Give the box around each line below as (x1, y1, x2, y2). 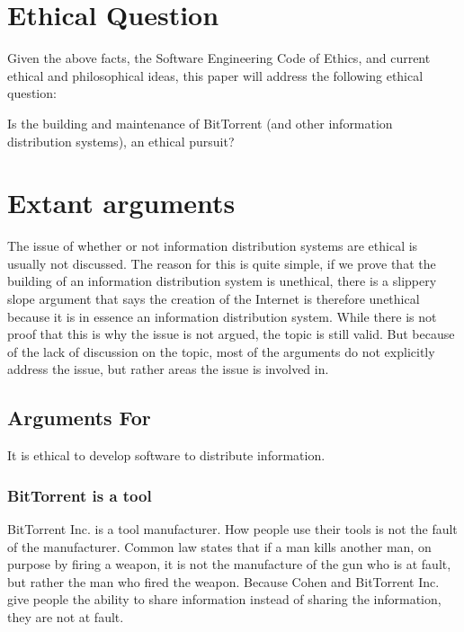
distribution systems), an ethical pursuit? (7, 131, 235, 150)
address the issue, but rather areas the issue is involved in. (7, 360, 329, 378)
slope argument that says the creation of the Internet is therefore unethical (7, 289, 420, 307)
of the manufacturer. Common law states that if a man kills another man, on (7, 537, 432, 556)
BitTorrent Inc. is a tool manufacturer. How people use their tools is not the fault (7, 519, 458, 538)
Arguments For (7, 404, 151, 432)
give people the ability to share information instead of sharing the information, (7, 590, 442, 609)
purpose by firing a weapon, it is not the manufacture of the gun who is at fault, (7, 555, 451, 574)
